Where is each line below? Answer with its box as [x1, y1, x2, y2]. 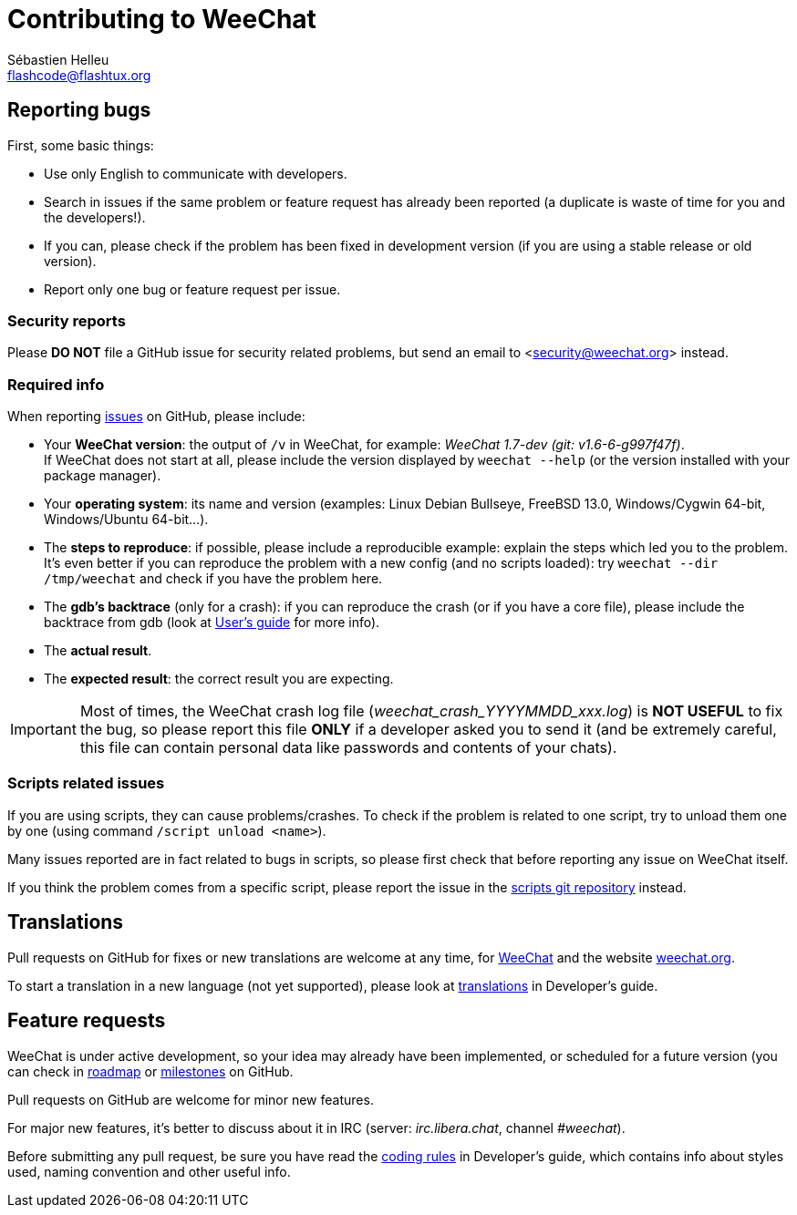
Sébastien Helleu [7, 51, 109, 67]
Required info [7, 375, 105, 394]
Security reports [7, 311, 126, 330]
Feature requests [7, 1009, 166, 1033]
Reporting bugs [7, 98, 151, 122]
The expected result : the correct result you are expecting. [44, 671, 394, 687]
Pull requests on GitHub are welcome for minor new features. [7, 1091, 374, 1107]
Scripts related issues [7, 774, 165, 793]
